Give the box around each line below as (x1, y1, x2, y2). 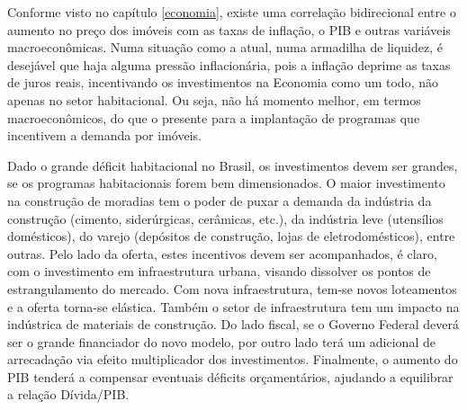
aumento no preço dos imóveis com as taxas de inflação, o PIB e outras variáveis (7, 20, 451, 39)
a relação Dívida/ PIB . (7, 385, 130, 404)
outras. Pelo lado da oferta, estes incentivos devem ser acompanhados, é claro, (7, 244, 437, 263)
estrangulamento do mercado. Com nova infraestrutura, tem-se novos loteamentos (7, 279, 457, 298)
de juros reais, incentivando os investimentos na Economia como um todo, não (7, 73, 438, 92)
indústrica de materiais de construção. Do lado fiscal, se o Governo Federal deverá (7, 315, 459, 334)
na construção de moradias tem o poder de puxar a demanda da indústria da (7, 191, 432, 209)
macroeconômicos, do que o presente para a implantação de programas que (7, 108, 420, 127)
